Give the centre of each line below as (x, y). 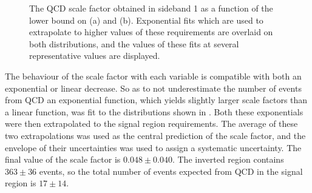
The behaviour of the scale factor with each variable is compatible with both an (153, 76)
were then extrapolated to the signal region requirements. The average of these (151, 124)
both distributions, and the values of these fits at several (134, 43)
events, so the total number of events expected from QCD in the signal (171, 171)
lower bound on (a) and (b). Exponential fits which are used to (146, 20)
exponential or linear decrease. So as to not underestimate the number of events (153, 88)
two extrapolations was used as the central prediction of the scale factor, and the (155, 135)
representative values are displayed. (95, 56)
